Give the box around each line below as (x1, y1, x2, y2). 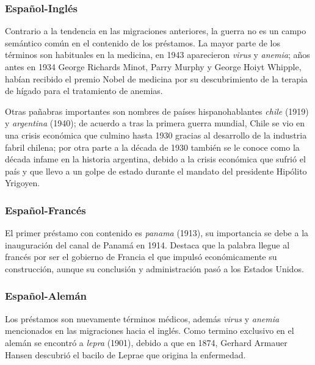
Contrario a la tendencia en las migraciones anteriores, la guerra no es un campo (5, 24, 306, 37)
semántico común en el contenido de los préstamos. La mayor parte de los (5, 36, 280, 49)
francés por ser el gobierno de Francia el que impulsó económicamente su (5, 250, 277, 263)
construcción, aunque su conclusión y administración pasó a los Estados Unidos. (5, 262, 304, 275)
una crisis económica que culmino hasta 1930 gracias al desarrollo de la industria (5, 128, 307, 141)
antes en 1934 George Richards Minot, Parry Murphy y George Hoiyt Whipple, (5, 60, 302, 73)
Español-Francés (5, 202, 86, 217)
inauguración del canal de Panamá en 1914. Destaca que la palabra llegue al (5, 238, 290, 251)
